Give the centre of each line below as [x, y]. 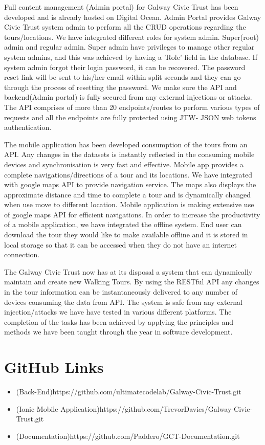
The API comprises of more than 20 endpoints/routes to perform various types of [132, 107]
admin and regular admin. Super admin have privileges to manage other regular [129, 47]
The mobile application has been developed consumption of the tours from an [126, 144]
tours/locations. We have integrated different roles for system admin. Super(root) [132, 37]
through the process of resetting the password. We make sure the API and [120, 87]
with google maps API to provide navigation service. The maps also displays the [130, 184]
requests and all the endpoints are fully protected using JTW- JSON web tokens [130, 117]
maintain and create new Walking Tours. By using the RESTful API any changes [132, 282]
